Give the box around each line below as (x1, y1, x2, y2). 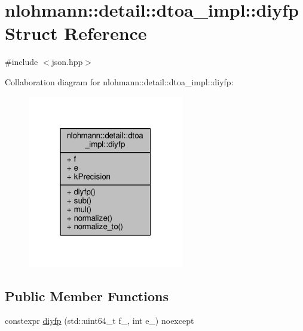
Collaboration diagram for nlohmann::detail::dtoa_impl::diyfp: (5, 75, 234, 88)
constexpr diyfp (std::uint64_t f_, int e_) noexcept (5, 314, 194, 327)
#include (5, 55, 38, 68)
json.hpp (51, 55, 83, 68)
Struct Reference (5, 21, 147, 45)
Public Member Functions (5, 286, 169, 305)
